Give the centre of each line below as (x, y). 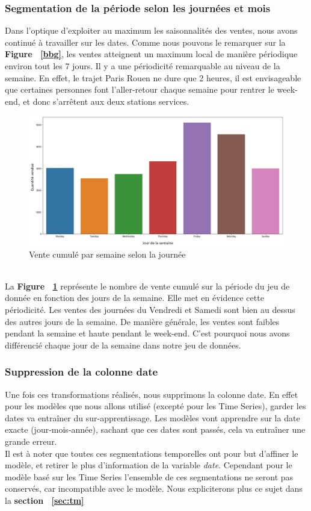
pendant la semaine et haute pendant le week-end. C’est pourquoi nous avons (147, 333)
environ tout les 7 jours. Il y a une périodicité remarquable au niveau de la (143, 66)
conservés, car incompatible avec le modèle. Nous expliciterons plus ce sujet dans (154, 488)
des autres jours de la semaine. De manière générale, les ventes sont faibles (142, 321)
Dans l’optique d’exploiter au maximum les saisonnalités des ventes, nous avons (151, 30)
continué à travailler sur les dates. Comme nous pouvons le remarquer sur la (145, 42)
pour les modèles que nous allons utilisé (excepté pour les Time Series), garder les (155, 406)
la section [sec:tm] (45, 500)
